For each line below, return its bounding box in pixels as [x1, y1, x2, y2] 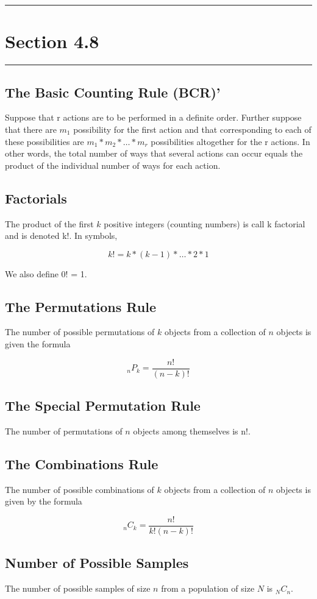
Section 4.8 [5, 29, 99, 54]
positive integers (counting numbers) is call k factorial [104, 217, 305, 230]
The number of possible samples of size [5, 582, 151, 595]
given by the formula [5, 495, 82, 508]
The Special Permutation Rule [5, 396, 201, 415]
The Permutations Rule [5, 297, 156, 316]
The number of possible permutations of [5, 325, 155, 338]
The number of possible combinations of [5, 483, 154, 495]
